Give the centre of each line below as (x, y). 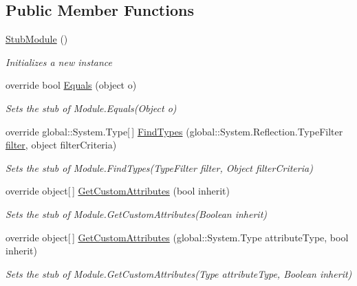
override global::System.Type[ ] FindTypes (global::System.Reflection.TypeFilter (174, 131)
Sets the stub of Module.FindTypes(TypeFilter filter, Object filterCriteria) (159, 167)
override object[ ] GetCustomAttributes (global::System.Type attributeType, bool (177, 237)
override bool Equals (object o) (71, 85)
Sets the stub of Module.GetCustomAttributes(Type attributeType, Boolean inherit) (179, 273)
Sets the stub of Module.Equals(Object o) (91, 108)
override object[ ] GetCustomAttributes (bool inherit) (118, 191)
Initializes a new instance (59, 62)
